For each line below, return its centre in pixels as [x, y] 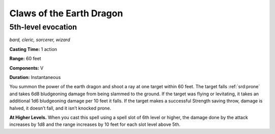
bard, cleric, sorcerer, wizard [40, 40]
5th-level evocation [43, 27]
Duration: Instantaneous [35, 77]
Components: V [26, 68]
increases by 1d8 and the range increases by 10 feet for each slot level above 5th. [95, 124]
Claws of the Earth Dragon [66, 13]
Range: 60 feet [25, 59]
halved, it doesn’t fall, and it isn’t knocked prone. [60, 108]
